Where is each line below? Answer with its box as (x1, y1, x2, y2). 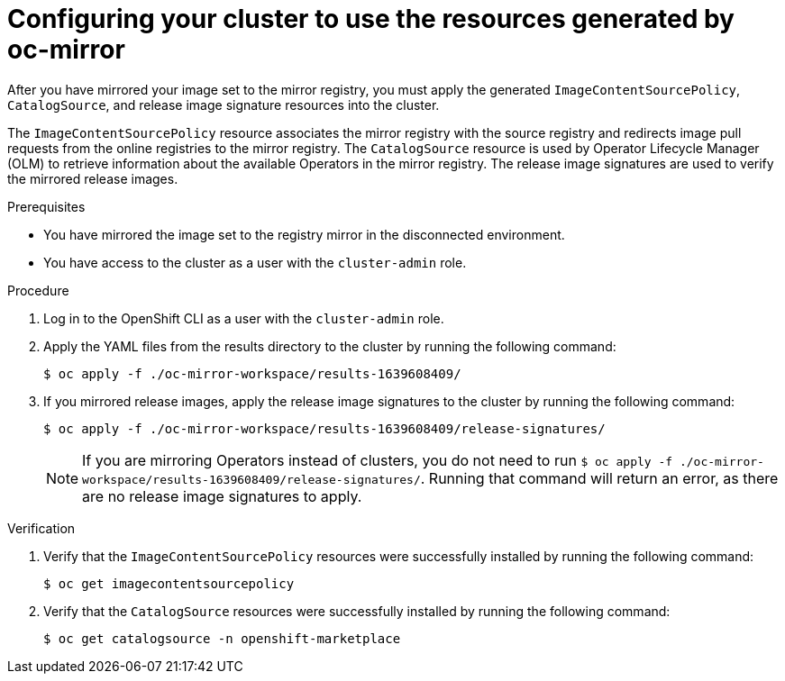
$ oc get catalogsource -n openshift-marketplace (43, 631, 401, 646)
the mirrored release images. (7, 170, 178, 186)
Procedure (7, 282, 69, 298)
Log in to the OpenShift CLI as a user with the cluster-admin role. (43, 310, 444, 326)
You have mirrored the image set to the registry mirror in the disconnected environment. (43, 226, 565, 242)
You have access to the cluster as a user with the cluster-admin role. (43, 254, 467, 270)
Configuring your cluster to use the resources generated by (7, 4, 735, 34)
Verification (7, 520, 76, 536)
